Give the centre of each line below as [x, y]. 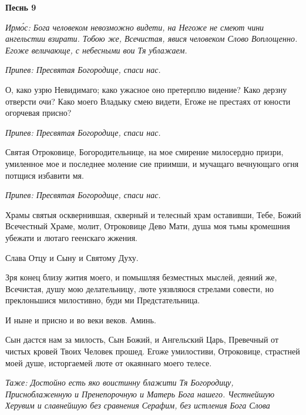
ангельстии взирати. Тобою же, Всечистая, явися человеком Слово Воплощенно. [152, 39]
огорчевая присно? [38, 113]
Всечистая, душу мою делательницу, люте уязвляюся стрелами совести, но [139, 288]
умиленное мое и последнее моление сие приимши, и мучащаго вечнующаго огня [152, 163]
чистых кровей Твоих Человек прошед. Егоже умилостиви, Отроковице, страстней [153, 351]
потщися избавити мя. [45, 175]
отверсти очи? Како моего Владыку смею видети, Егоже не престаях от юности [148, 101]
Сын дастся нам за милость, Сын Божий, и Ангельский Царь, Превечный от [142, 339]
